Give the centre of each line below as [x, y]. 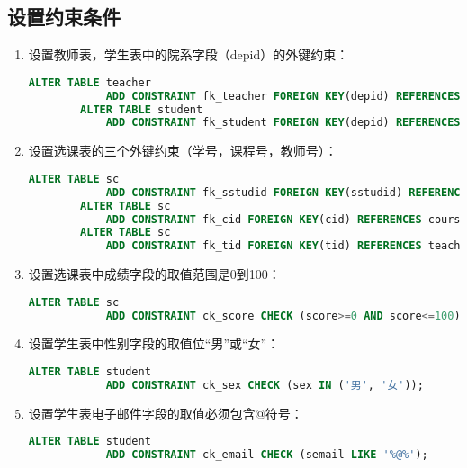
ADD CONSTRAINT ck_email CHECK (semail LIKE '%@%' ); [267, 455]
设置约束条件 [64, 17]
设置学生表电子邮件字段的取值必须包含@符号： [166, 413]
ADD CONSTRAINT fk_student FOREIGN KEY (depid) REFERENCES [283, 123]
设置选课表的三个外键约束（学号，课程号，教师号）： [183, 151]
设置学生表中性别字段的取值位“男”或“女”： [154, 343]
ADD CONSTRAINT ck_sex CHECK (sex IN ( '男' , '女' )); [265, 385]
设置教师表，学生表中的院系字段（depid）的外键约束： [189, 54]
